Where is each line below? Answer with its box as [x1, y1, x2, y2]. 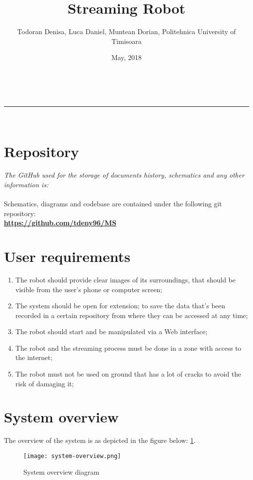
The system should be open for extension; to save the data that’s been [15, 300, 225, 311]
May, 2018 [111, 52, 142, 62]
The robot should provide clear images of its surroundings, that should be [15, 274, 235, 284]
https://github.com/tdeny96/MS [4, 218, 117, 228]
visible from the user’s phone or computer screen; [15, 284, 163, 294]
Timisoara [111, 36, 142, 46]
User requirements [4, 246, 130, 266]
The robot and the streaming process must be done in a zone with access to [15, 342, 241, 353]
